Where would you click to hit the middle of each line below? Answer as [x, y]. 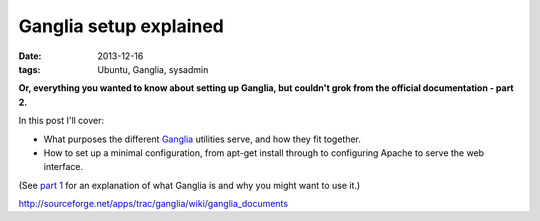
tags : [29, 69]
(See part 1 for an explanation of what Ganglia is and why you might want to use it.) [189, 185]
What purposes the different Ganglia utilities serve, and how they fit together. [202, 139]
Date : [30, 56]
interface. [63, 167]
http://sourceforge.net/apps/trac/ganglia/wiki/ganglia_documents [153, 204]
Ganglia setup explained [121, 26]
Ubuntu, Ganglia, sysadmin [153, 69]
